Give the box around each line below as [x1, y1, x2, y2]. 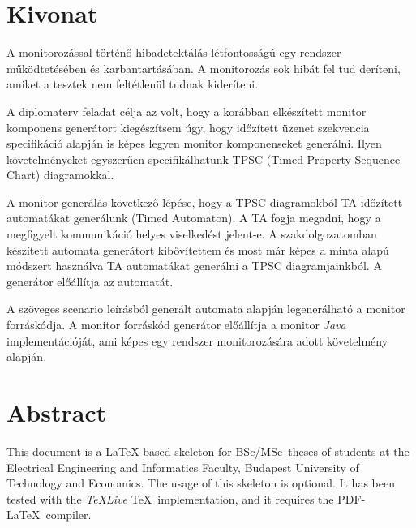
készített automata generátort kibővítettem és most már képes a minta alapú [6, 241, 389, 258]
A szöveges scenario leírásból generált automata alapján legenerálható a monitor [6, 300, 405, 317]
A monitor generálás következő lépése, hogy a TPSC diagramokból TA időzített [6, 193, 403, 210]
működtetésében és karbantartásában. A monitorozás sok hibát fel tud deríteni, [6, 59, 401, 76]
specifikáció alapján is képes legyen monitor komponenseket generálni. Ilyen [6, 135, 382, 152]
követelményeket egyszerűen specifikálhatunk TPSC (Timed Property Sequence [6, 150, 401, 167]
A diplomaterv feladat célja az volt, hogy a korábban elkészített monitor [6, 102, 367, 119]
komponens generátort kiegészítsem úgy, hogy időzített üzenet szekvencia [6, 118, 370, 135]
